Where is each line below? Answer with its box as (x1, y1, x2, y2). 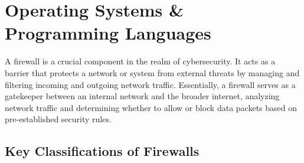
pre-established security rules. (5, 113, 112, 125)
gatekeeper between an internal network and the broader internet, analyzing (5, 90, 280, 102)
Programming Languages (5, 21, 211, 45)
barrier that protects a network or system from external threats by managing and (5, 66, 300, 79)
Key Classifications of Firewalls (5, 142, 200, 160)
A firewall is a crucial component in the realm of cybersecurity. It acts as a (5, 55, 276, 67)
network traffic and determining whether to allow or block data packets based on (5, 101, 297, 113)
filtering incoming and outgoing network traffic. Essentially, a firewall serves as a (5, 78, 296, 90)
